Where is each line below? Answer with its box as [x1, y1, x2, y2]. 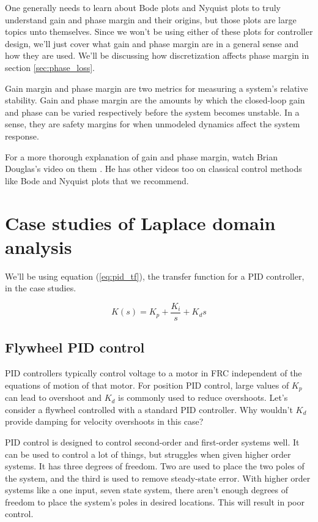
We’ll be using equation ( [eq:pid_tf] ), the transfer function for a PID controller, [5, 269, 305, 282]
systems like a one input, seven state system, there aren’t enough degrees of [5, 483, 289, 496]
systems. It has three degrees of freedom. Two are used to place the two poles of [5, 460, 305, 472]
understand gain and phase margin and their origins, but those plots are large [5, 13, 297, 26]
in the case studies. [5, 282, 76, 294]
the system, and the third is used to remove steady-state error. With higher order [5, 471, 311, 484]
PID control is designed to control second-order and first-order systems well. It [5, 435, 300, 448]
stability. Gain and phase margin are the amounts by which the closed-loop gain [5, 94, 305, 106]
